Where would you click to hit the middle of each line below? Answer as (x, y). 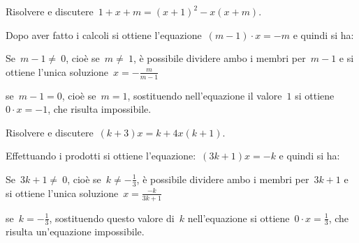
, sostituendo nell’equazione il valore (205, 95)
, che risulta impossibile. (100, 109)
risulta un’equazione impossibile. (75, 232)
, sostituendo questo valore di (112, 218)
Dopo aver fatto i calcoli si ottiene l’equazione (104, 34)
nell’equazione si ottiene (239, 218)
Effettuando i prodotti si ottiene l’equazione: (101, 156)
